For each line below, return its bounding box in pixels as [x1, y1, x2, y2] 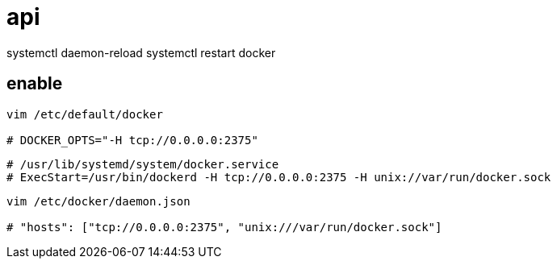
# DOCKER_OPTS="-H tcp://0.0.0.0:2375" [6, 133, 258, 147]
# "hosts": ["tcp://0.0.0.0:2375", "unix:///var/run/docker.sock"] [6, 220, 442, 234]
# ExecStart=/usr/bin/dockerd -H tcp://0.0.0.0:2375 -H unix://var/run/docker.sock [6, 170, 551, 184]
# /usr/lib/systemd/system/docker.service [6, 157, 279, 171]
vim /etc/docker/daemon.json [6, 194, 191, 208]
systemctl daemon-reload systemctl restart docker [6, 45, 276, 60]
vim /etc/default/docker [6, 107, 163, 121]
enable [6, 73, 63, 94]
